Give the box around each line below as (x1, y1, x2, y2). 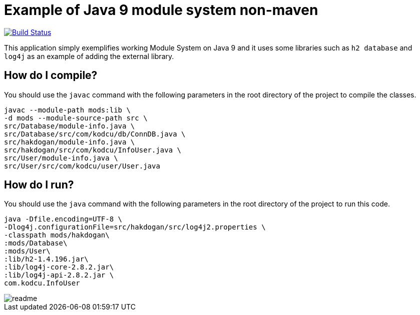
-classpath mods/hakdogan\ (4, 231, 110, 239)
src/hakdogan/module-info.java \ (4, 137, 135, 146)
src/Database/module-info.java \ (4, 121, 135, 130)
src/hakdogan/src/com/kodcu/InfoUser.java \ (4, 145, 182, 154)
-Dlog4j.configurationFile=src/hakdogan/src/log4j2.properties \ (4, 223, 266, 231)
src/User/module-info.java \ (4, 153, 118, 162)
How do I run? (4, 178, 74, 191)
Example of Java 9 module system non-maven (4, 1, 318, 18)
